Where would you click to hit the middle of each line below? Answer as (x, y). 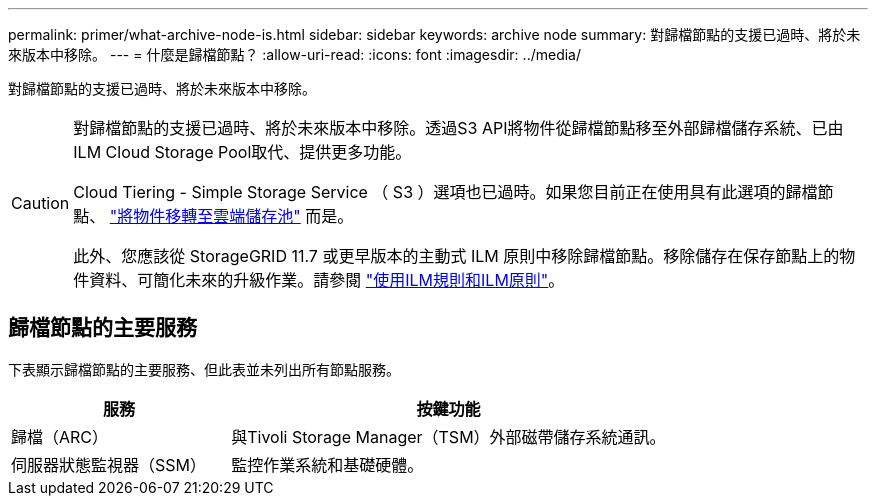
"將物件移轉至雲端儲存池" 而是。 (231, 216)
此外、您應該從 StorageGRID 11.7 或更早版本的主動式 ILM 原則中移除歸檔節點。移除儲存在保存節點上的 (456, 256)
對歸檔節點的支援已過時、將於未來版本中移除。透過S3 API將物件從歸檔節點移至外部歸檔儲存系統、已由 (458, 128)
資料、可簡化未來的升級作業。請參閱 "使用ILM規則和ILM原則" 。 (327, 280)
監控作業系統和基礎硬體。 (327, 464)
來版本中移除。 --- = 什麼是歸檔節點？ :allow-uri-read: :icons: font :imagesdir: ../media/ (295, 54)
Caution (40, 203)
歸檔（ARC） (60, 436)
